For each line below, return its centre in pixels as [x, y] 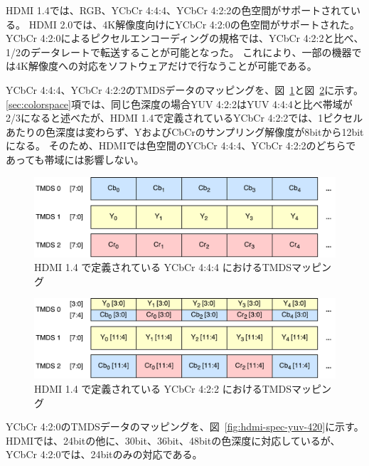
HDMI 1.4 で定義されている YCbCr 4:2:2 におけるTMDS [163, 388]
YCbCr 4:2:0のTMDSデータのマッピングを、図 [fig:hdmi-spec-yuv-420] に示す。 [185, 427]
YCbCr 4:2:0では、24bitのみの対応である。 [104, 454]
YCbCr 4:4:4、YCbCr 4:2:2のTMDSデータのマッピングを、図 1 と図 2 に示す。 [184, 89]
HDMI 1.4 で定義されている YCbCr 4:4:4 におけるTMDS [163, 267]
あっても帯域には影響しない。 [75, 159]
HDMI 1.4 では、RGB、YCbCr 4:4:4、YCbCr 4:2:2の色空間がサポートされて [178, 10]
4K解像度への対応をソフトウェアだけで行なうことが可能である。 [166, 66]
